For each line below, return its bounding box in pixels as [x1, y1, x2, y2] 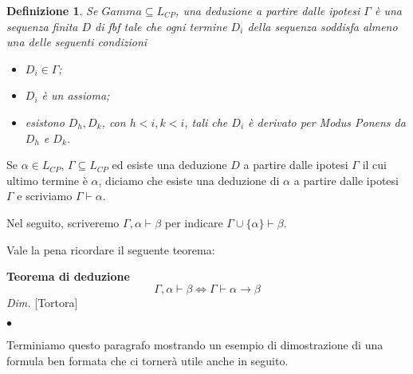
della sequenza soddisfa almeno [247, 18, 398, 34]
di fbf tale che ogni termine [95, 18, 227, 34]
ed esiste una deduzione [112, 156, 227, 173]
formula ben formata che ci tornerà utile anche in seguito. [6, 352, 289, 368]
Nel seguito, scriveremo [6, 214, 120, 230]
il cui [362, 156, 387, 173]
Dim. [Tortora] [6, 293, 78, 310]
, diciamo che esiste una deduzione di [98, 171, 280, 188]
